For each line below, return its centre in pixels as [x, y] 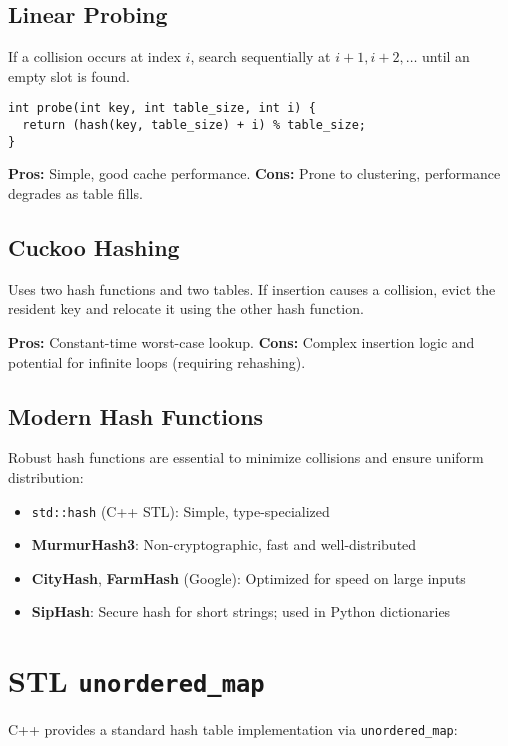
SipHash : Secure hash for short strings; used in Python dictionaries [241, 611]
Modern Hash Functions [136, 415]
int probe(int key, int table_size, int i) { [162, 108]
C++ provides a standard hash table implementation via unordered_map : [233, 729]
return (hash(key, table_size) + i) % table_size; [194, 125]
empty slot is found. [69, 75]
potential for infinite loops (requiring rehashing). [157, 361]
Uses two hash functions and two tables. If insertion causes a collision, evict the [252, 288]
